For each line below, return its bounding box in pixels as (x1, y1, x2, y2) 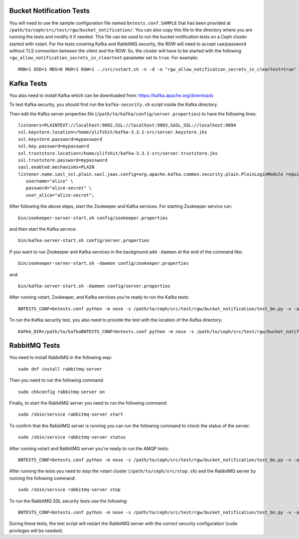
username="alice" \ (25, 178, 74, 184)
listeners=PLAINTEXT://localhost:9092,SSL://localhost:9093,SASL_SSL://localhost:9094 (18, 122, 236, 128)
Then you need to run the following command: (9, 377, 104, 383)
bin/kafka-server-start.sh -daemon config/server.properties (18, 283, 170, 289)
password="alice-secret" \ (25, 185, 92, 191)
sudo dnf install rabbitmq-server (18, 366, 102, 372)
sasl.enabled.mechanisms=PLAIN (18, 164, 95, 170)
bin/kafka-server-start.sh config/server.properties (18, 238, 149, 243)
